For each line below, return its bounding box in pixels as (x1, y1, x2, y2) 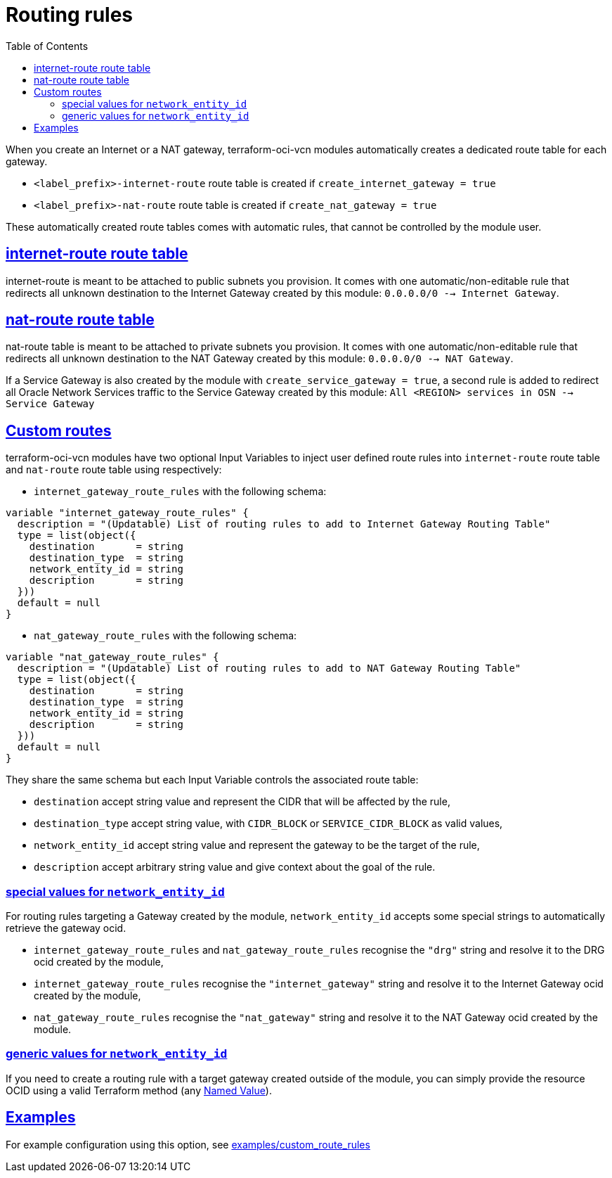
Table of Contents (6, 39, 89, 52)
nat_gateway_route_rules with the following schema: (34, 629, 297, 642)
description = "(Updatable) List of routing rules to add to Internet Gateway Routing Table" (17, 518, 551, 530)
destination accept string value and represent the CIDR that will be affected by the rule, (34, 795, 450, 808)
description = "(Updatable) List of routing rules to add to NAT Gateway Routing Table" (17, 662, 521, 674)
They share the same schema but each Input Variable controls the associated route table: (6, 774, 419, 786)
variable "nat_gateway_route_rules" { (6, 651, 219, 663)
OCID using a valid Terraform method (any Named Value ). (6, 1084, 272, 1096)
